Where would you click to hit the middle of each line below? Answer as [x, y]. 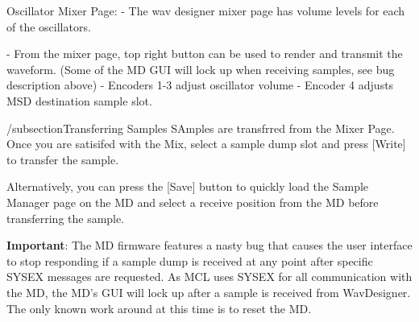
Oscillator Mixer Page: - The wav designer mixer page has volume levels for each [206, 10]
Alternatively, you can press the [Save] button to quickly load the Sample [188, 186]
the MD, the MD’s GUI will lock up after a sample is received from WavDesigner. [209, 292]
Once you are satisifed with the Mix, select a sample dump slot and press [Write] [206, 144]
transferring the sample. [66, 218]
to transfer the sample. [63, 159]
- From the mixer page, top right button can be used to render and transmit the [205, 54]
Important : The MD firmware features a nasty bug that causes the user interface [209, 245]
